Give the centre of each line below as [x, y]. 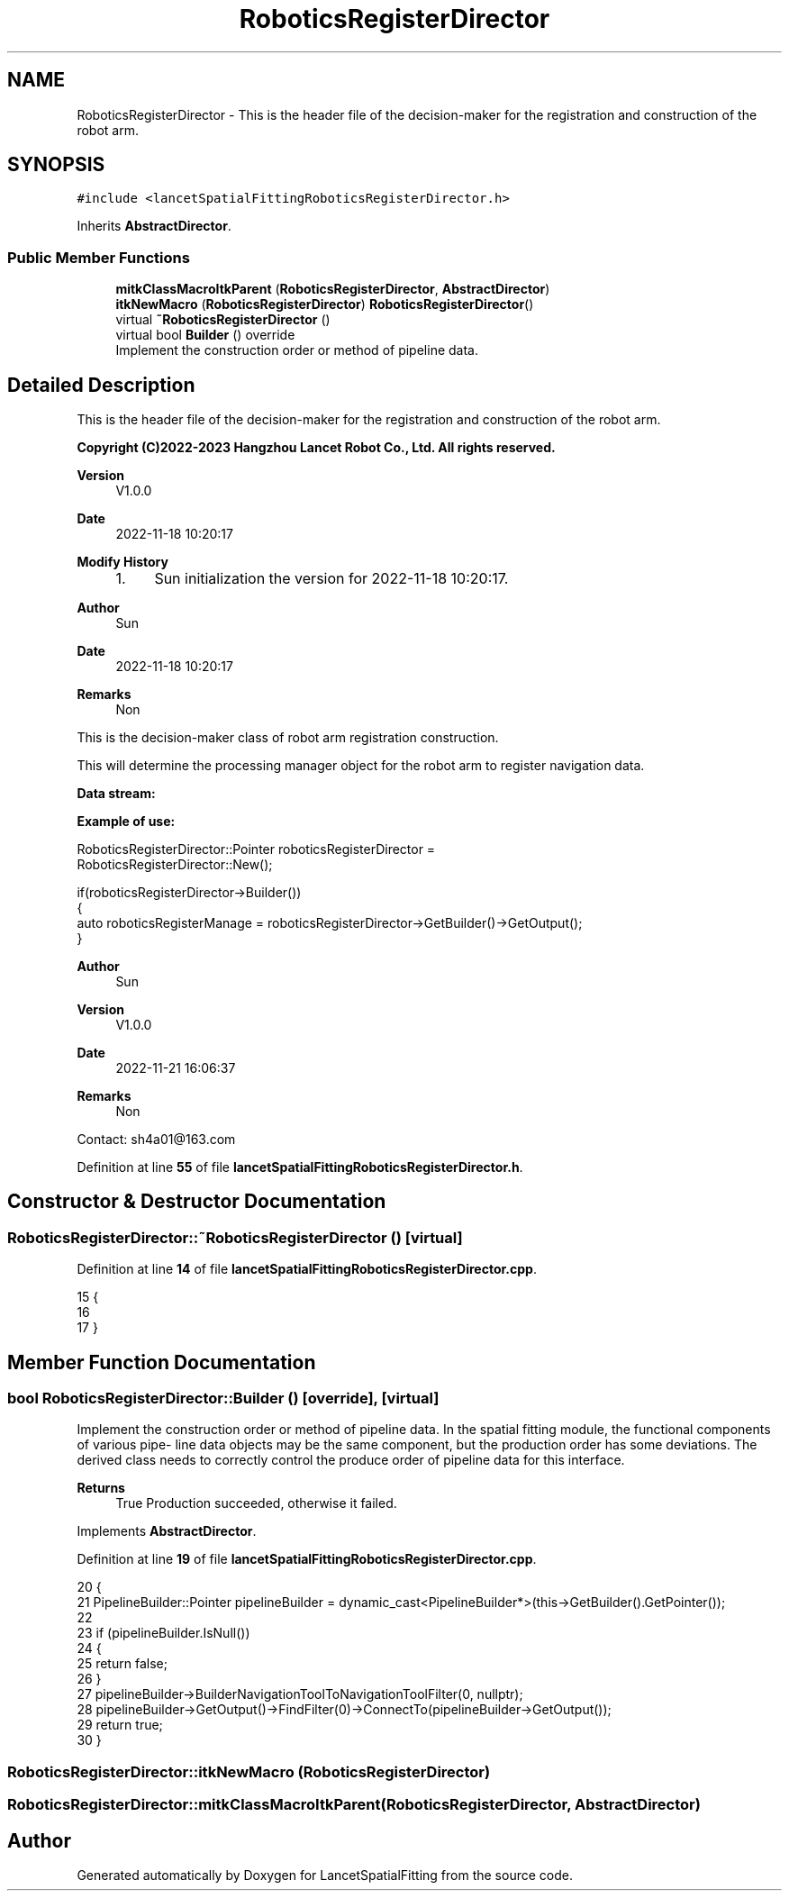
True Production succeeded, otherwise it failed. [256, 1503]
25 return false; [122, 1664]
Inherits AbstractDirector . [154, 226]
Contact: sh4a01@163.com [156, 1140]
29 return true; [120, 1725]
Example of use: [126, 822]
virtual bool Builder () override [205, 335]
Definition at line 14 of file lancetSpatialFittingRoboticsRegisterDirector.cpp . [307, 1269]
